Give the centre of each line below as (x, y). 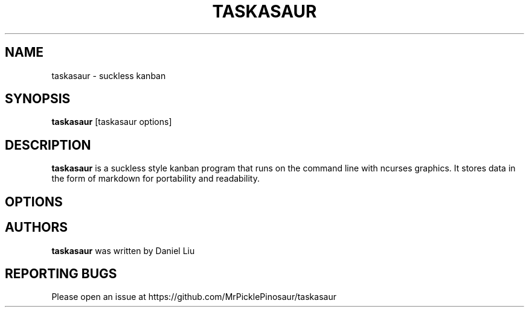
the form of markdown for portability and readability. (155, 179)
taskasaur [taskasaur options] (112, 122)
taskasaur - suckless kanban (109, 75)
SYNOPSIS (38, 99)
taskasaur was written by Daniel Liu (123, 250)
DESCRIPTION (48, 145)
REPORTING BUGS (61, 273)
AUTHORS (37, 228)
